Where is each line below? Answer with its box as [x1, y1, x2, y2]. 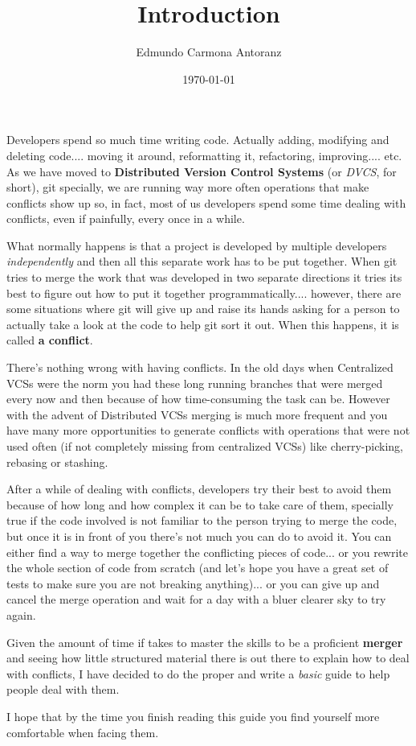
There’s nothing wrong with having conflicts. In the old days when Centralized [6, 359, 394, 376]
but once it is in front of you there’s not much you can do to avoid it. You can [6, 527, 392, 544]
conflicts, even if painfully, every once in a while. [6, 210, 245, 227]
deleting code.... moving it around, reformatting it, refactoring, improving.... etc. [6, 146, 402, 163]
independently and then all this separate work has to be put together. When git [6, 253, 398, 270]
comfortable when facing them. [6, 723, 159, 740]
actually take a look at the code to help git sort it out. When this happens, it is [6, 315, 399, 332]
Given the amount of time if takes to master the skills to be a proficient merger [6, 633, 403, 650]
